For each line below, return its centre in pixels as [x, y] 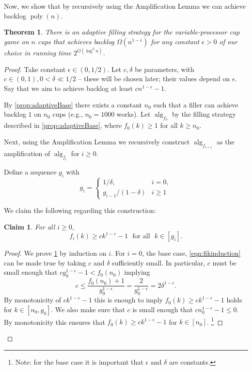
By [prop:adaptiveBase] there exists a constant [73, 104]
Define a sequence [30, 171]
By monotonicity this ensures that [55, 322]
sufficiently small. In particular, [159, 262]
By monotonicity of [33, 300]
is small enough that [163, 309]
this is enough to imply [128, 300]
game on [16, 41]
